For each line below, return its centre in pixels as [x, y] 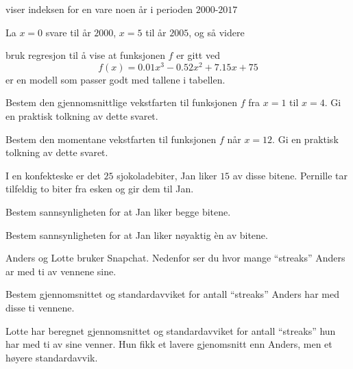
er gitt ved [198, 55]
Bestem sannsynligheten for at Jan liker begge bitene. [118, 212]
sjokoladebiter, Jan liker [167, 175]
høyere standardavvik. [52, 357]
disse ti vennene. [40, 307]
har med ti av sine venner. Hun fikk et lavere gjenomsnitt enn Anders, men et [169, 344]
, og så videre [217, 32]
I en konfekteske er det [53, 175]
